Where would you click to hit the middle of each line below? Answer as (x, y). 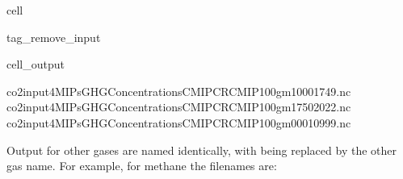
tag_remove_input (54, 37)
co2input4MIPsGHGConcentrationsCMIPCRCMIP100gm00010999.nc (179, 122)
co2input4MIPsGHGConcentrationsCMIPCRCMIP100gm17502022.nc (179, 107)
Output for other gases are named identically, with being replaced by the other (201, 150)
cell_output (36, 64)
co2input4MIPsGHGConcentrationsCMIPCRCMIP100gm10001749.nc (179, 91)
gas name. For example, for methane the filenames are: (142, 166)
